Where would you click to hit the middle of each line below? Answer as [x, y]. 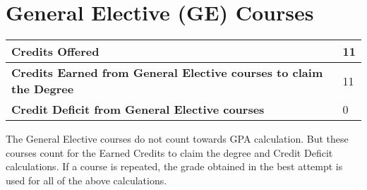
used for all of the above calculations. [86, 180]
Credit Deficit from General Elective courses [138, 109]
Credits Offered [55, 52]
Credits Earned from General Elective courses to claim [167, 73]
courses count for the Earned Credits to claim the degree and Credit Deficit [169, 152]
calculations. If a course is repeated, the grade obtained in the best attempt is [174, 166]
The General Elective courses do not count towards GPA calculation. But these [177, 139]
